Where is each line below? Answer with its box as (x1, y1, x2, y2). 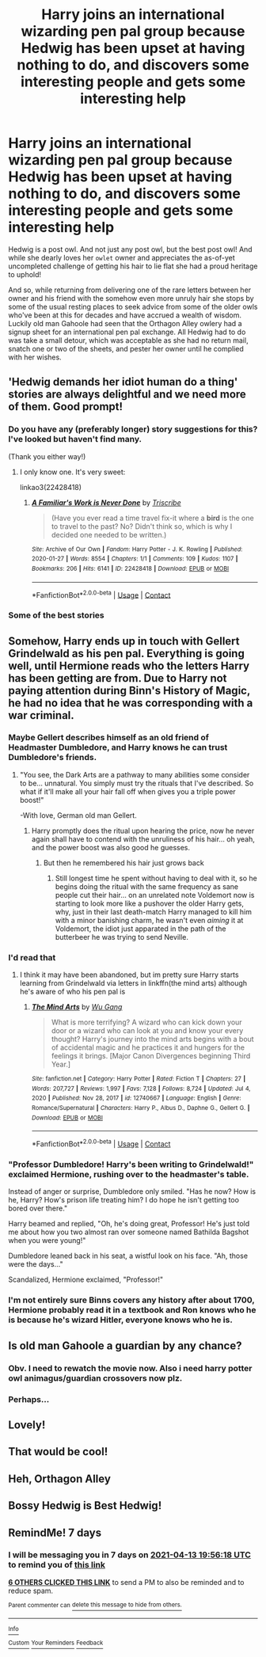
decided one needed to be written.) (51, 530, 167, 539)
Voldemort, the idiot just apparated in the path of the (55, 924, 226, 933)
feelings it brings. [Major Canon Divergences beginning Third (51, 1051, 251, 1061)
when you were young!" (8, 1236, 86, 1245)
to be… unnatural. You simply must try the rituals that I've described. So (19, 778, 254, 788)
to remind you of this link (8, 1560, 105, 1571)
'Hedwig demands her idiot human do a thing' (8, 375, 238, 389)
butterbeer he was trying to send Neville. (55, 932, 188, 941)
